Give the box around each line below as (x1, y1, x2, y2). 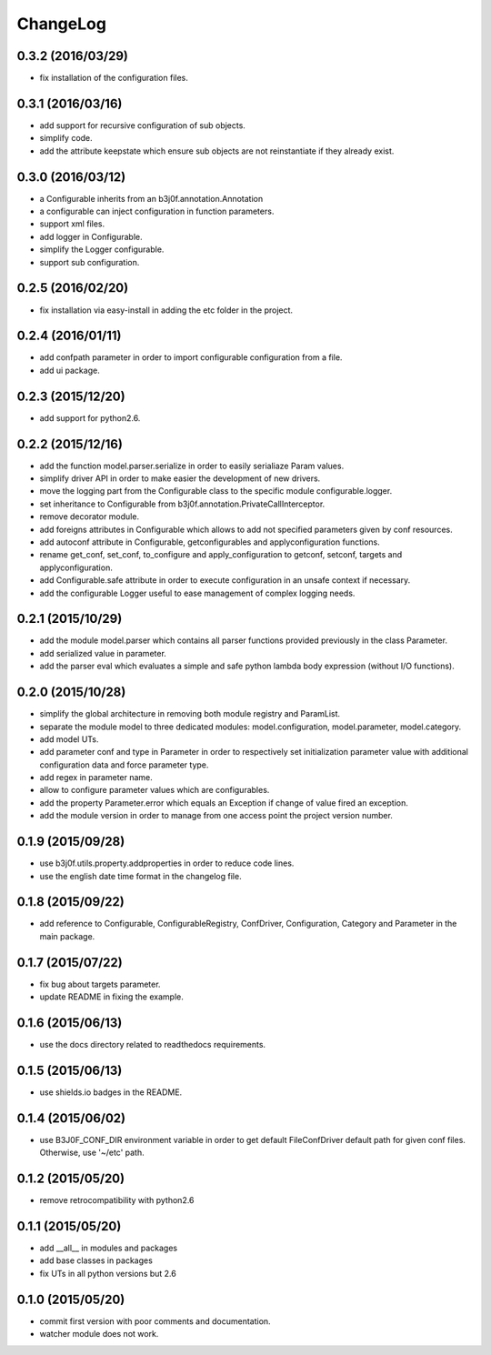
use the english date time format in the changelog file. (39, 870, 242, 881)
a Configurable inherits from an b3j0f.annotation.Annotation (39, 193, 264, 204)
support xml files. (39, 218, 105, 229)
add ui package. (39, 365, 100, 376)
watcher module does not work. (39, 1329, 159, 1340)
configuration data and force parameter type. (39, 759, 209, 770)
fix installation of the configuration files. (39, 73, 188, 84)
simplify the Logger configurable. (39, 244, 165, 255)
